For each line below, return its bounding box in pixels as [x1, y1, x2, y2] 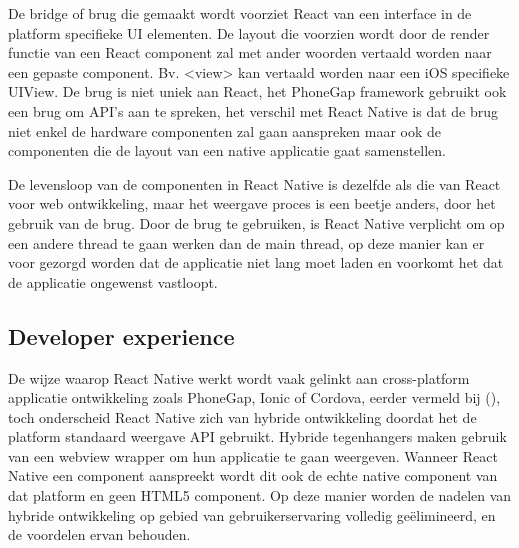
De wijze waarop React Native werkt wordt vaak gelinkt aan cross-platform [8, 367, 470, 388]
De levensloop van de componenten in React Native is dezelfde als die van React [8, 173, 501, 194]
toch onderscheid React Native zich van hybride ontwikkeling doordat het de [8, 406, 477, 427]
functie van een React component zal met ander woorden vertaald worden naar [8, 42, 492, 63]
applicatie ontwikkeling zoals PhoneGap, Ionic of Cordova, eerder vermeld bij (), [8, 387, 501, 408]
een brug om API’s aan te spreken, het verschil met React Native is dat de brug [8, 100, 499, 121]
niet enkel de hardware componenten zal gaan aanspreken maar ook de [8, 120, 442, 141]
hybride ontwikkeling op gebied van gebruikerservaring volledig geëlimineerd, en [8, 504, 496, 525]
